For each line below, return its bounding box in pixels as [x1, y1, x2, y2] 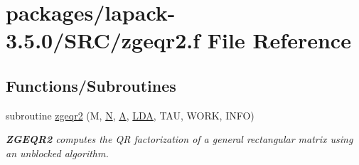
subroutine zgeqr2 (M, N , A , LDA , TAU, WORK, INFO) [6, 107, 254, 122]
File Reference [207, 26, 351, 55]
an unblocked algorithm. [6, 145, 109, 160]
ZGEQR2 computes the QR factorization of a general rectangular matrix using [6, 132, 353, 147]
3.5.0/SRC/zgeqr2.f [6, 26, 200, 55]
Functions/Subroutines [6, 74, 176, 96]
